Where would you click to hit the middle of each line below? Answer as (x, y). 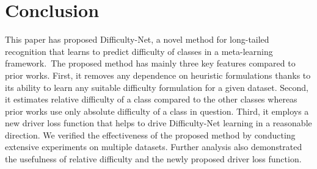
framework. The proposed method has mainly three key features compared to (150, 63)
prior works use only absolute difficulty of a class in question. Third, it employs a (157, 111)
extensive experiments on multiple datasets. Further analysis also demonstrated (154, 147)
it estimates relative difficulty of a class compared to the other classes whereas (151, 99)
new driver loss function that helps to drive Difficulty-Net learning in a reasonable (158, 123)
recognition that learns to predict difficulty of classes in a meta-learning (139, 51)
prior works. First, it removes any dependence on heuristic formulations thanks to (158, 75)
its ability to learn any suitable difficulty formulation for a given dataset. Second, (157, 87)
